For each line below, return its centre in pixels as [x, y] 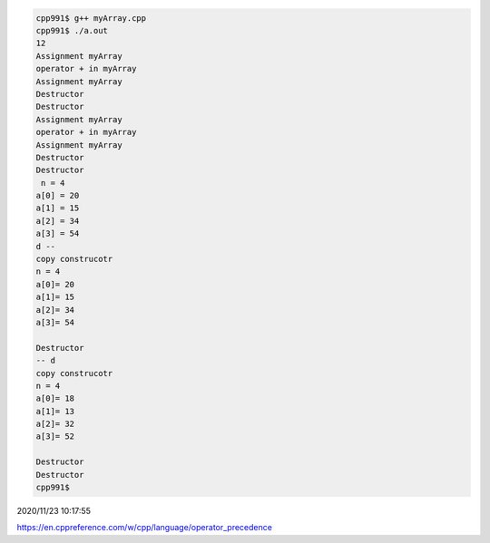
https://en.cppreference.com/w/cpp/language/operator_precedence [144, 528]
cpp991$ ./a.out [72, 30]
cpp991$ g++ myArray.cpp [91, 18]
